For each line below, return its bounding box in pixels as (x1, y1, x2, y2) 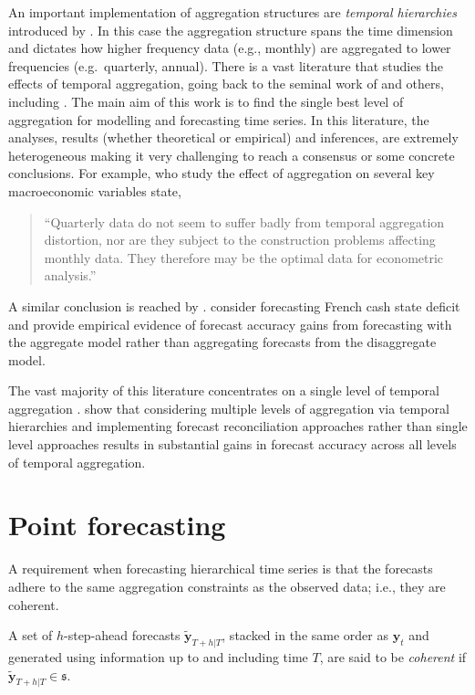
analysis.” (44, 266, 97, 285)
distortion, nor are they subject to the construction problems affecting (44, 230, 436, 249)
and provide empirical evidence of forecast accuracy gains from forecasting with (8, 314, 452, 333)
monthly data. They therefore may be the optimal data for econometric (44, 247, 444, 267)
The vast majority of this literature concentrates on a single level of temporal (8, 381, 439, 400)
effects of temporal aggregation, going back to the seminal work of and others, (8, 74, 444, 93)
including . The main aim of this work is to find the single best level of (8, 91, 404, 111)
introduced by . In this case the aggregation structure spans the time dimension (8, 20, 453, 39)
